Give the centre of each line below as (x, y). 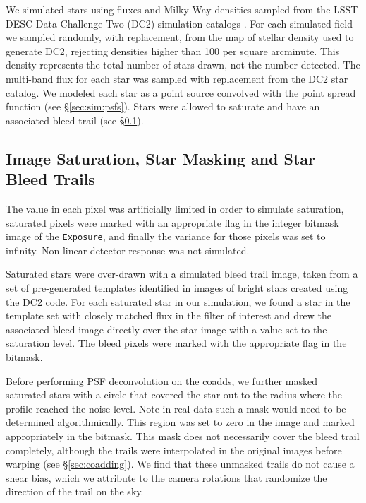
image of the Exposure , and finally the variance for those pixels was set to (166, 236)
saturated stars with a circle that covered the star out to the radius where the (174, 395)
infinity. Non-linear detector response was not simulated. (128, 250)
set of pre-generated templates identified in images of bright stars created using (177, 287)
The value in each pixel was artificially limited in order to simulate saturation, (175, 208)
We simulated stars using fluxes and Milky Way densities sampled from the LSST (182, 9)
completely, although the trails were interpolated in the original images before (174, 450)
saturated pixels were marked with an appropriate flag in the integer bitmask (172, 222)
